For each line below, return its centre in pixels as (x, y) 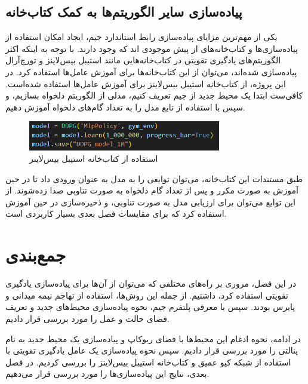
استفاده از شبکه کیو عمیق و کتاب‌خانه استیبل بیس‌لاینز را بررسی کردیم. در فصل (148, 362)
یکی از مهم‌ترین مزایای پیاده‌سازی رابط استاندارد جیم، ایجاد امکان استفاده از (141, 37)
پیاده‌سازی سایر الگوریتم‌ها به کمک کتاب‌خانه (124, 12)
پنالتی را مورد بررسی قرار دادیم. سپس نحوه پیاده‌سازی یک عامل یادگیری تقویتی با (152, 350)
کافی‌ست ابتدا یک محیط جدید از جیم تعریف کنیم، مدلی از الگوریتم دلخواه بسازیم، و (154, 95)
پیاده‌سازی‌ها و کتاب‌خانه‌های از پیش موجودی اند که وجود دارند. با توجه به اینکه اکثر (152, 48)
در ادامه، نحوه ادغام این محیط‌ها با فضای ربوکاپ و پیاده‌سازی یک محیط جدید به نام (153, 338)
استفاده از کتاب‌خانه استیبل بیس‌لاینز (94, 159)
